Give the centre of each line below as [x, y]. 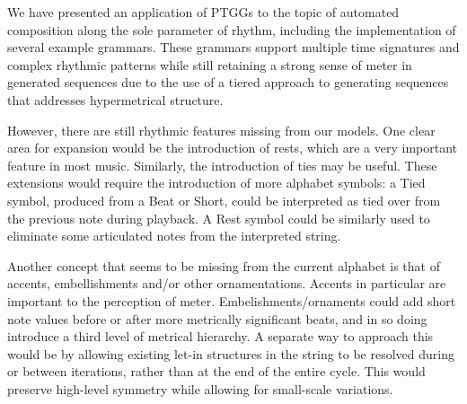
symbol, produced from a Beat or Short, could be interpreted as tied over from [224, 200]
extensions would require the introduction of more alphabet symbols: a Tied [216, 183]
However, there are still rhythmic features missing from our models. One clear [221, 130]
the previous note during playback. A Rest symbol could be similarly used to [219, 218]
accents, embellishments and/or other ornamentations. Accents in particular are [227, 283]
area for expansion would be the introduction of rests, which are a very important [233, 148]
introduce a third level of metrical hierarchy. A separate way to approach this [220, 336]
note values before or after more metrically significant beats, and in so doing [217, 318]
